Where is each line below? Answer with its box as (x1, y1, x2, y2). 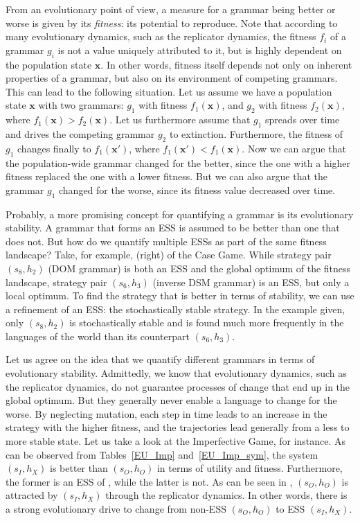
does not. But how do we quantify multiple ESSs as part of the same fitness (6, 233, 327, 248)
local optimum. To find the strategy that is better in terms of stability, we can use (6, 288, 354, 303)
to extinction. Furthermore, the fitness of (169, 126, 343, 141)
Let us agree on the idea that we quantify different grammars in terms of (6, 352, 315, 367)
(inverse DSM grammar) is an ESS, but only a (152, 274, 350, 289)
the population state (6, 57, 92, 71)
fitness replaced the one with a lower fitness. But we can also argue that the (6, 169, 327, 184)
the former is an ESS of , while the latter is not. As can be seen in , (6, 474, 293, 488)
